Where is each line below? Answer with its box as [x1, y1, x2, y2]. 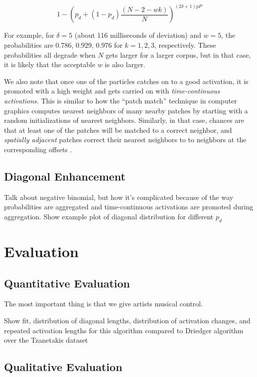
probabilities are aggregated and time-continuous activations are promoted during [4, 201, 254, 212]
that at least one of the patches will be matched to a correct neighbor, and [4, 124, 232, 135]
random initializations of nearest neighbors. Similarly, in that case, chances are [4, 115, 245, 125]
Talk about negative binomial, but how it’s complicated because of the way [4, 191, 234, 202]
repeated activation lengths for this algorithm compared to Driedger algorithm [4, 325, 244, 335]
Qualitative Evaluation [4, 359, 123, 375]
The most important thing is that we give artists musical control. [4, 298, 203, 309]
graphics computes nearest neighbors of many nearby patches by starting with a [4, 105, 248, 115]
